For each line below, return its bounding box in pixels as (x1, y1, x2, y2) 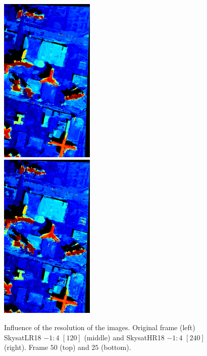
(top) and (60, 342, 89, 352)
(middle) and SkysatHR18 (84, 332, 165, 342)
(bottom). (101, 342, 131, 352)
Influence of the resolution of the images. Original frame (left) (4, 322, 195, 332)
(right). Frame (4, 342, 48, 352)
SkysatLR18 (4, 332, 41, 342)
